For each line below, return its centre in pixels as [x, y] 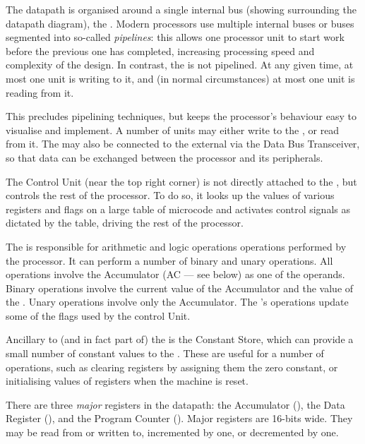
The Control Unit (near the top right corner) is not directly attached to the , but [181, 181]
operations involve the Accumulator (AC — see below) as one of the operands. [175, 274]
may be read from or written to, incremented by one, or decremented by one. [172, 432]
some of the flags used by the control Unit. [98, 315]
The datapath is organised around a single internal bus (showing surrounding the [181, 9]
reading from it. [40, 92]
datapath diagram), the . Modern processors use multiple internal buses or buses [180, 23]
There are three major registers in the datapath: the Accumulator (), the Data [175, 404]
